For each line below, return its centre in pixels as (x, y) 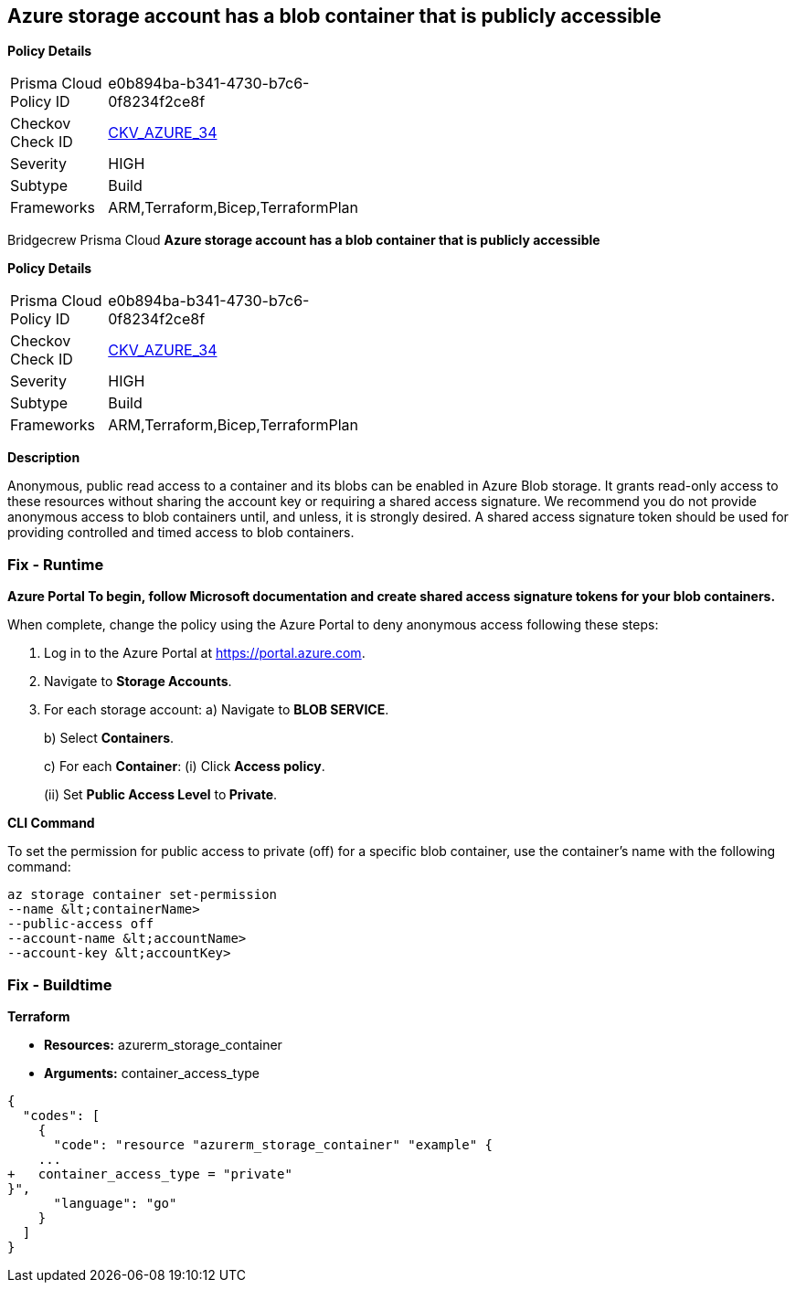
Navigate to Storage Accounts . (138, 682)
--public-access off (81, 924)
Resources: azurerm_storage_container (163, 1044)
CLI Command (51, 823)
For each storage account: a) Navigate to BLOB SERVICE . (217, 710)
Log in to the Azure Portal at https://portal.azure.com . (205, 653)
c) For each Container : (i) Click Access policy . (185, 767)
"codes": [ (61, 1115)
